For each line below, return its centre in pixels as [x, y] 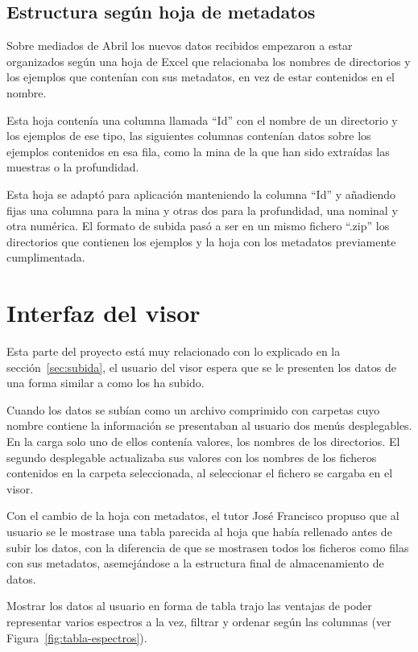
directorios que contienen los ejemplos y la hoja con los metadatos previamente [201, 241]
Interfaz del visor [103, 313]
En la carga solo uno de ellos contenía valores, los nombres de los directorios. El [203, 442]
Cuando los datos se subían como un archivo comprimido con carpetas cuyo [193, 409]
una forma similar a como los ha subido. [106, 383]
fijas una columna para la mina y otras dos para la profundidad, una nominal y [202, 210]
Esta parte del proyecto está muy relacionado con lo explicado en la [174, 351]
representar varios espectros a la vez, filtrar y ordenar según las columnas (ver [199, 621]
